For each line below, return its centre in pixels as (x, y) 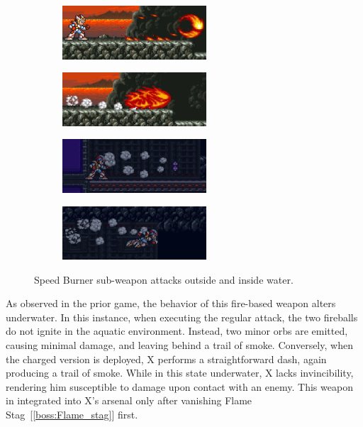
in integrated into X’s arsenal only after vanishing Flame (129, 400)
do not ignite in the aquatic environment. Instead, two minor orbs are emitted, (177, 331)
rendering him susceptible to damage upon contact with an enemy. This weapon (179, 386)
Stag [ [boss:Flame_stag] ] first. (72, 415)
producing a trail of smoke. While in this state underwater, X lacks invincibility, (180, 373)
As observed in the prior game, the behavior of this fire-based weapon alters (171, 303)
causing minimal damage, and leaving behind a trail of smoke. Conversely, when (179, 345)
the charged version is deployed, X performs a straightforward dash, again (166, 359)
